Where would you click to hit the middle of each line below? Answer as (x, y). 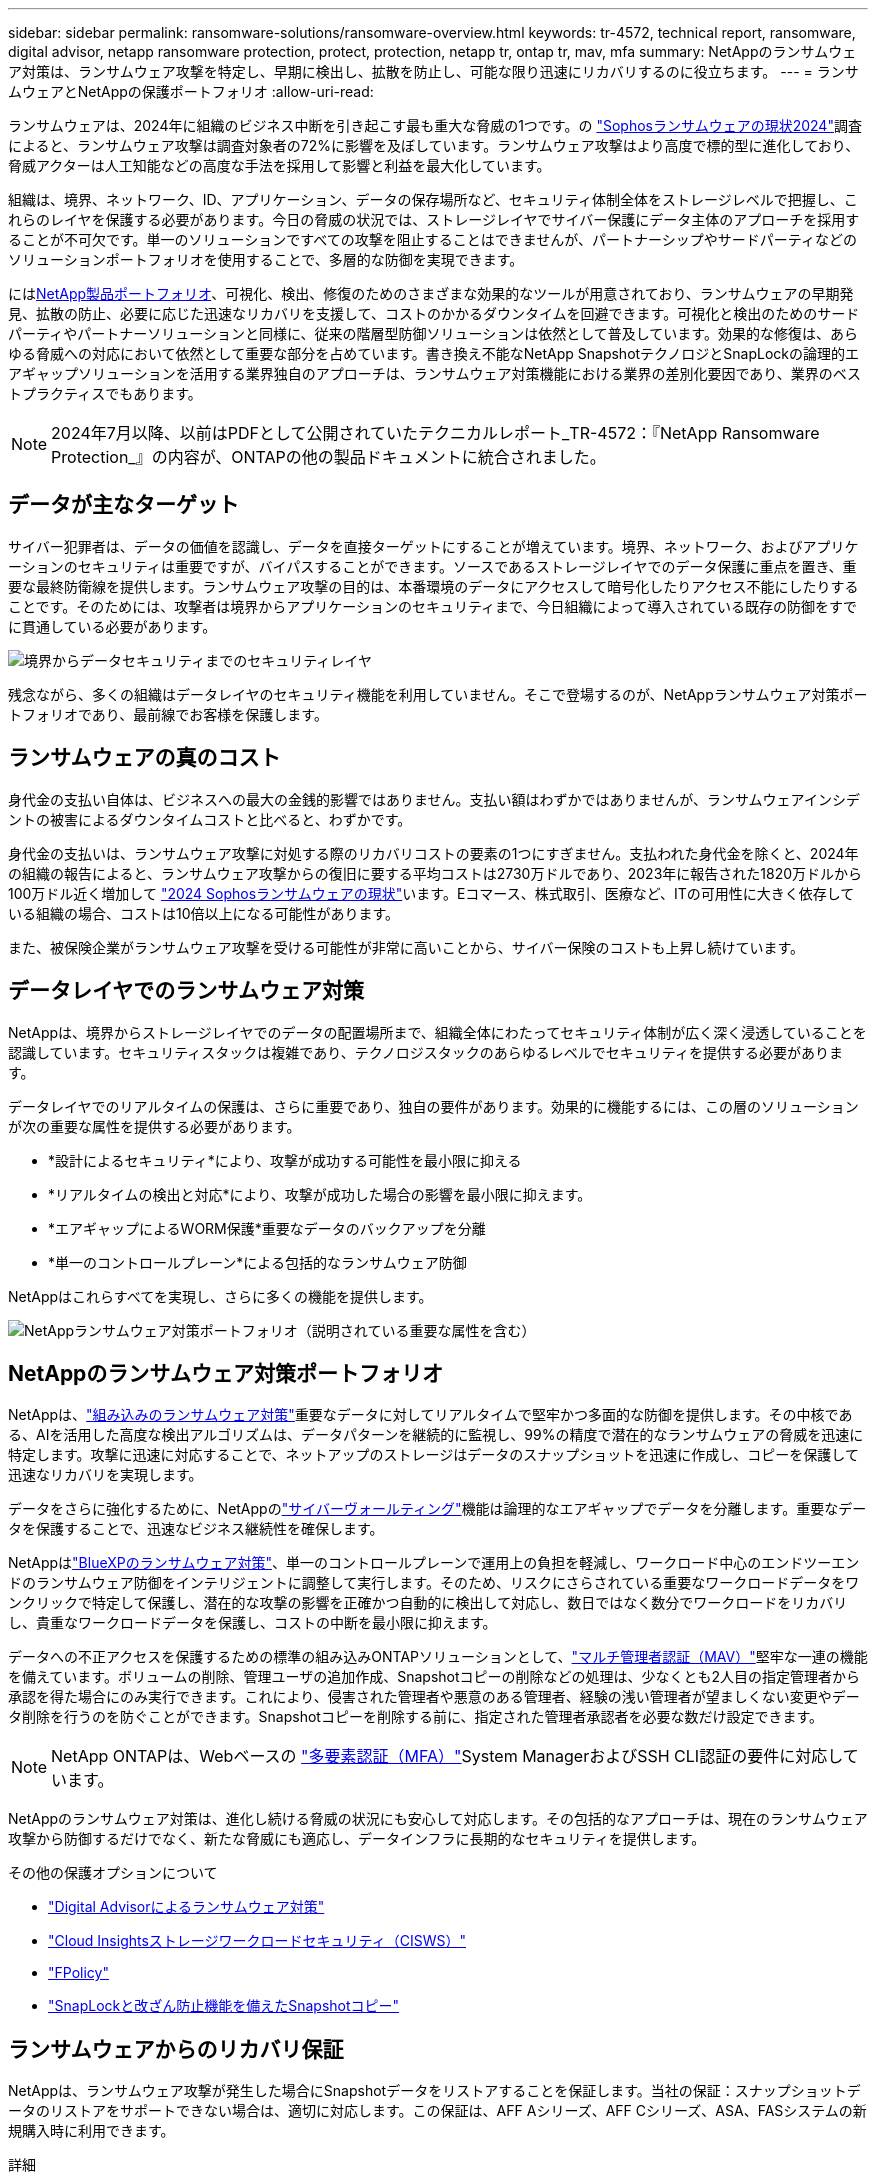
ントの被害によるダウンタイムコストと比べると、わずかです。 (210, 819)
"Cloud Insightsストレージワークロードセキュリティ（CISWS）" (257, 1941)
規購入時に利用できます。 (91, 2131)
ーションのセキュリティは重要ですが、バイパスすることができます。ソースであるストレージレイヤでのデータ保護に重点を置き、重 (432, 566)
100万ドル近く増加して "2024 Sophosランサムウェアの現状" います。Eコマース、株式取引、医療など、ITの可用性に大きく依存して (431, 893)
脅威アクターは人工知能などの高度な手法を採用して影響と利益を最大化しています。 (279, 165)
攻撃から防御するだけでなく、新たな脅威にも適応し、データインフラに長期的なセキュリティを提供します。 (357, 1839)
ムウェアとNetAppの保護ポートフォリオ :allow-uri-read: (191, 91)
